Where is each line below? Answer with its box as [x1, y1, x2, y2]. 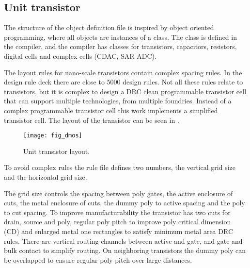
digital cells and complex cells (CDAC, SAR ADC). [4, 50, 156, 61]
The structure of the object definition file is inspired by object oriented [4, 22, 214, 33]
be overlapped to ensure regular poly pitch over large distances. [4, 254, 192, 265]
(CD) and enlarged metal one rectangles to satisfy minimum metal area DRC [4, 226, 233, 236]
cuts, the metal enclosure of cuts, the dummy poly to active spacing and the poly [4, 198, 245, 208]
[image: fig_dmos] [23, 132, 82, 139]
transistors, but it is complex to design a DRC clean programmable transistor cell [4, 86, 247, 96]
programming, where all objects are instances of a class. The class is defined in [4, 32, 237, 42]
